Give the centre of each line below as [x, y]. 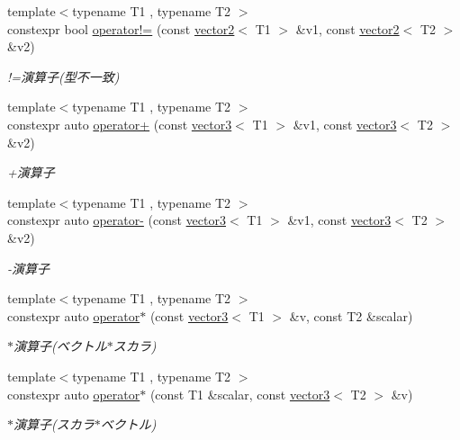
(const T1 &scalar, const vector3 [240, 394]
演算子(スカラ [54, 424]
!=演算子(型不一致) [63, 76]
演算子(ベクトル [60, 346]
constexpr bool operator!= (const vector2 [121, 28]
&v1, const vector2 [347, 28]
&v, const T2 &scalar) [351, 315]
